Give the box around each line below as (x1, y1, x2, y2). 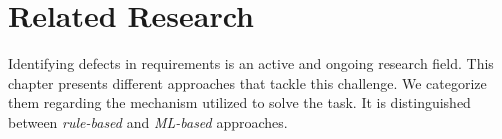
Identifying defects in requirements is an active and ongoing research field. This (8, 53, 494, 74)
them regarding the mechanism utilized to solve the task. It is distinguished (8, 92, 471, 113)
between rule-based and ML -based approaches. (8, 111, 288, 132)
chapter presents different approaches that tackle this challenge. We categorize (8, 72, 487, 93)
